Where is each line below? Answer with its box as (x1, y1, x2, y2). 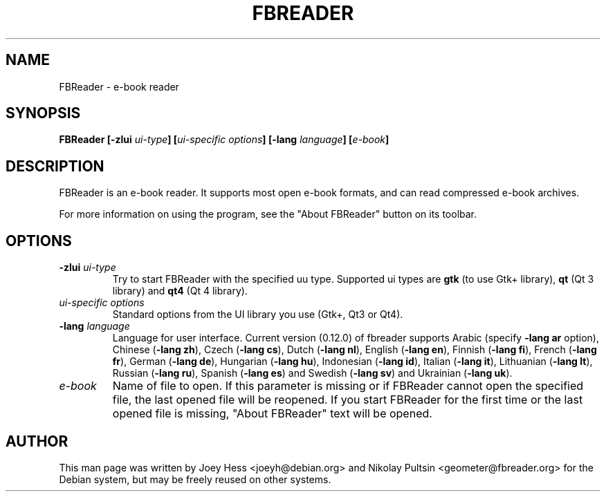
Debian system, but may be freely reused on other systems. (59, 473, 331, 485)
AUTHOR (6, 432, 68, 450)
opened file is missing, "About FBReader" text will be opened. (112, 406, 432, 421)
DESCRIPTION (6, 157, 104, 175)
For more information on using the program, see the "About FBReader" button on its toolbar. (59, 208, 477, 221)
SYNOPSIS (6, 104, 81, 122)
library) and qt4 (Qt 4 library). (112, 285, 248, 297)
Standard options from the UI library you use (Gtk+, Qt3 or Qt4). (112, 308, 403, 321)
